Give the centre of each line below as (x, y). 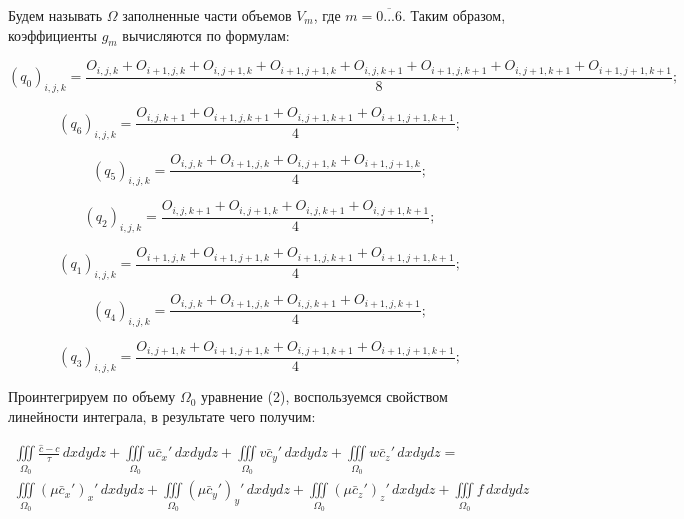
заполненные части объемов (207, 15)
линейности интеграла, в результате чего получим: (162, 415)
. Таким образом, (454, 15)
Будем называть (55, 15)
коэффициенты (52, 34)
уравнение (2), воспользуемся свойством (324, 396)
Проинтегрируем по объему (92, 396)
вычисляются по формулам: (206, 34)
